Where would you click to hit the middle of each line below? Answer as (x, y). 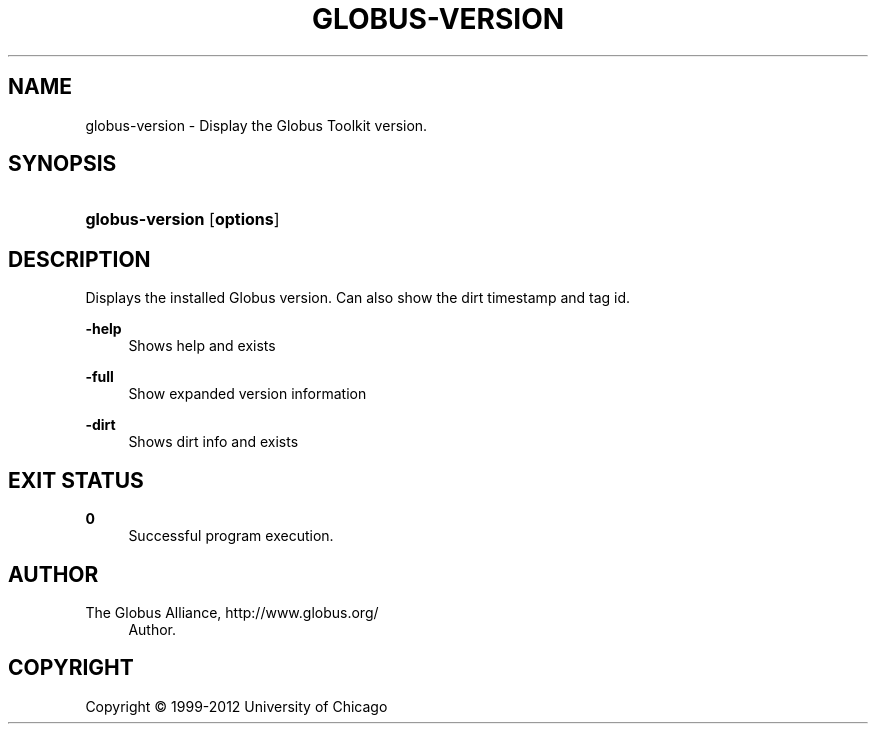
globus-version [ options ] (182, 219)
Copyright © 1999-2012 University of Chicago (236, 706)
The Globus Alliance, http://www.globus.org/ (232, 612)
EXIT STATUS (76, 480)
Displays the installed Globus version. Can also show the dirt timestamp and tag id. (358, 298)
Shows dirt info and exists (213, 442)
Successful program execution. (231, 536)
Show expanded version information (247, 394)
